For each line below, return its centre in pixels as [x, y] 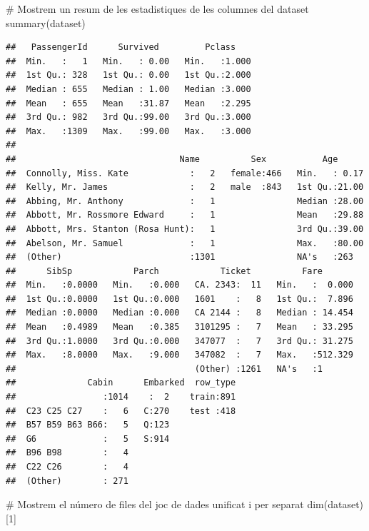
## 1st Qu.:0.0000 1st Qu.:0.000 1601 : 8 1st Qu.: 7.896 [180, 299]
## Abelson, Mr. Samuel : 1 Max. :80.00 [185, 243]
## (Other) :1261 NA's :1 [164, 369]
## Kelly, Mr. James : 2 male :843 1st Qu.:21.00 [185, 187]
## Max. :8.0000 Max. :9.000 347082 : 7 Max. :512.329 [180, 355]
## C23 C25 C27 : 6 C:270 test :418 [121, 411]
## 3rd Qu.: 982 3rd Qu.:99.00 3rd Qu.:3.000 [128, 117]
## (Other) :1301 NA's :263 [180, 257]
